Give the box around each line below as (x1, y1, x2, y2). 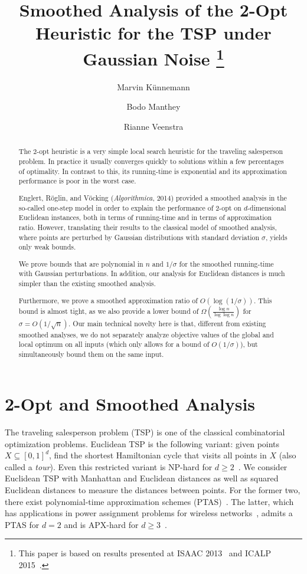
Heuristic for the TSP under (35, 21, 272, 45)
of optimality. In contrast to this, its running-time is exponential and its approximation (18, 166, 287, 176)
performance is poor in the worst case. (18, 176, 136, 186)
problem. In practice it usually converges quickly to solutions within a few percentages (18, 156, 284, 166)
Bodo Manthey (126, 100, 181, 113)
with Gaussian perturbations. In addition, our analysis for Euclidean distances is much (18, 268, 285, 278)
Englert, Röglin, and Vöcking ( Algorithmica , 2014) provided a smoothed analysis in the (18, 192, 287, 202)
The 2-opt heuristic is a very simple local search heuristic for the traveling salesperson (18, 146, 283, 156)
